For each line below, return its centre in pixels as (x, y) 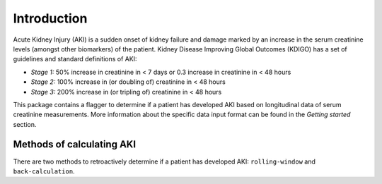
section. (25, 124)
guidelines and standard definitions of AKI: (75, 59)
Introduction (50, 18)
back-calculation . (44, 171)
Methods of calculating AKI (75, 145)
